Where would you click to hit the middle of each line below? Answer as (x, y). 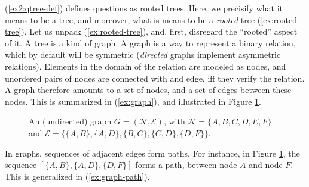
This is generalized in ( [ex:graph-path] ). (77, 176)
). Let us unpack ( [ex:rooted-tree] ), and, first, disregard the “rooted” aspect (159, 31)
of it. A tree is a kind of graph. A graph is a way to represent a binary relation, (150, 43)
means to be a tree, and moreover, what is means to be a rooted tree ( (133, 19)
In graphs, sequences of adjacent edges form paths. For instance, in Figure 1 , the (152, 153)
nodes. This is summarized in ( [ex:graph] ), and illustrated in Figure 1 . (133, 101)
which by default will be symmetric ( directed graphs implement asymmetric (143, 54)
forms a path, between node (186, 165)
